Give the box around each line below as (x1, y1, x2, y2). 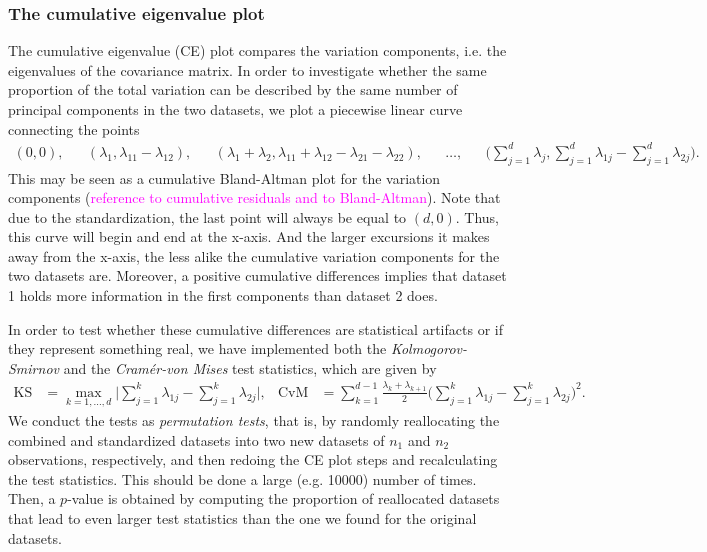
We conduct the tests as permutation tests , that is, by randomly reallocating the (8, 409, 500, 430)
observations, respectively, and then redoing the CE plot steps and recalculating (8, 449, 498, 470)
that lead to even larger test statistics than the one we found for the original (8, 507, 477, 528)
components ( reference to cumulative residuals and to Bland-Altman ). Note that (8, 187, 501, 208)
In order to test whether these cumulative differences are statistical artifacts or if (8, 318, 503, 339)
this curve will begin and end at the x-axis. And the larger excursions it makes (8, 226, 490, 247)
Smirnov (8, 357, 59, 378)
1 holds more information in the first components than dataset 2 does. (8, 285, 438, 306)
